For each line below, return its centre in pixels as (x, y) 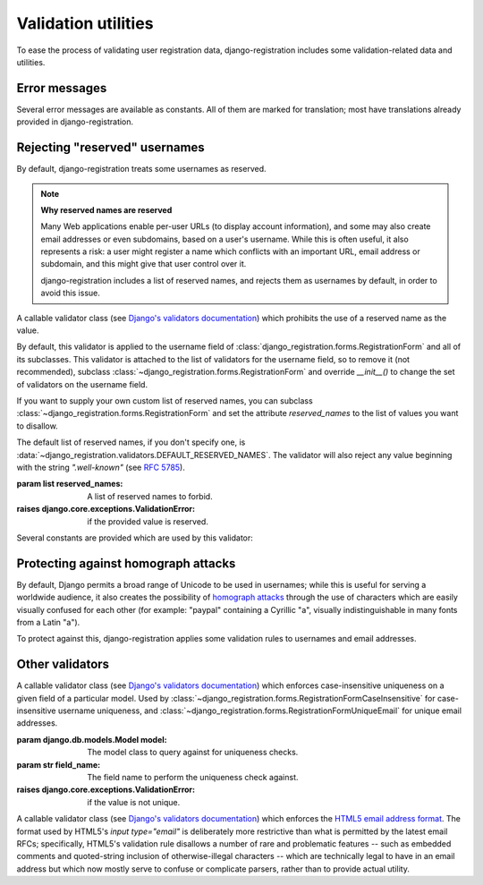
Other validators (63, 664)
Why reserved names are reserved (106, 209)
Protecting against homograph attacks (126, 563)
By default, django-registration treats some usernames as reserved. (142, 169)
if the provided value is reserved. (148, 521)
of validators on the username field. (82, 384)
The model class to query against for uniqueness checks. (193, 753)
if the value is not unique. (134, 802)
